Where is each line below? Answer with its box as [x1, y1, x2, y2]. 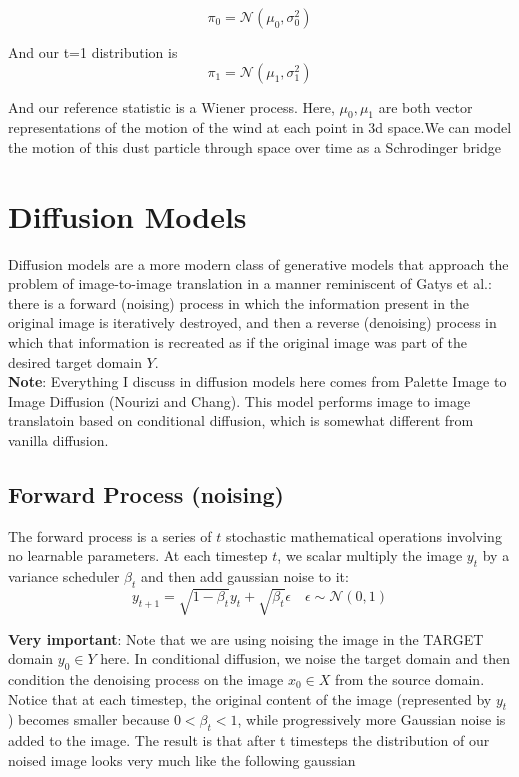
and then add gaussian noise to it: [140, 566, 349, 587]
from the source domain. [334, 668, 485, 689]
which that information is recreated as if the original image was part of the [8, 332, 467, 353]
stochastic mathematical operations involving [225, 525, 502, 546]
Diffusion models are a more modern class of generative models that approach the [8, 253, 509, 274]
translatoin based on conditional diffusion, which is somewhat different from [8, 410, 474, 431]
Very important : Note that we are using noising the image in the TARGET [8, 628, 484, 649]
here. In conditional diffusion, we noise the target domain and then [100, 648, 511, 669]
